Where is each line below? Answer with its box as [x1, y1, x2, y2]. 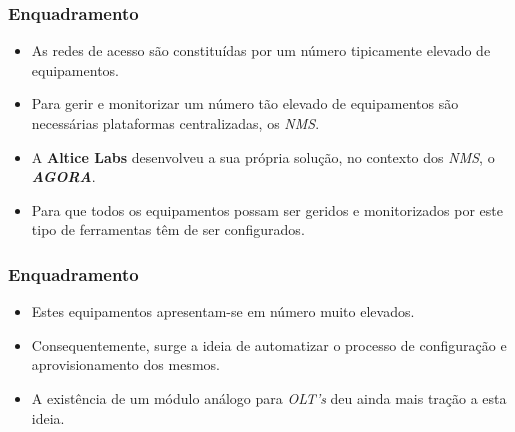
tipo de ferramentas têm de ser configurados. [31, 219, 305, 240]
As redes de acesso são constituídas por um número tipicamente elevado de [31, 40, 491, 61]
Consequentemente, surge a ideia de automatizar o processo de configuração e [31, 334, 507, 355]
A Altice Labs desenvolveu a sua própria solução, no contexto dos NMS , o [31, 146, 495, 167]
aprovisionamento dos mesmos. [31, 354, 220, 375]
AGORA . [31, 166, 96, 187]
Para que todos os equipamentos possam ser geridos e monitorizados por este [31, 199, 503, 220]
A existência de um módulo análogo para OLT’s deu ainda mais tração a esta [31, 387, 507, 408]
